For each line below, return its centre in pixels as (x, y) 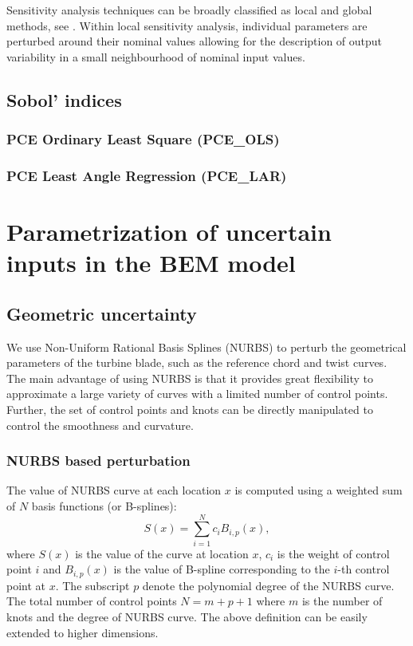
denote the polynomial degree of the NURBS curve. (268, 585)
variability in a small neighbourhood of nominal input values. (156, 56)
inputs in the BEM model (151, 263)
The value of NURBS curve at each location (114, 490)
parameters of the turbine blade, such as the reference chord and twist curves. (197, 362)
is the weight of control (333, 553)
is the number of (342, 601)
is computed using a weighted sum (319, 490)
